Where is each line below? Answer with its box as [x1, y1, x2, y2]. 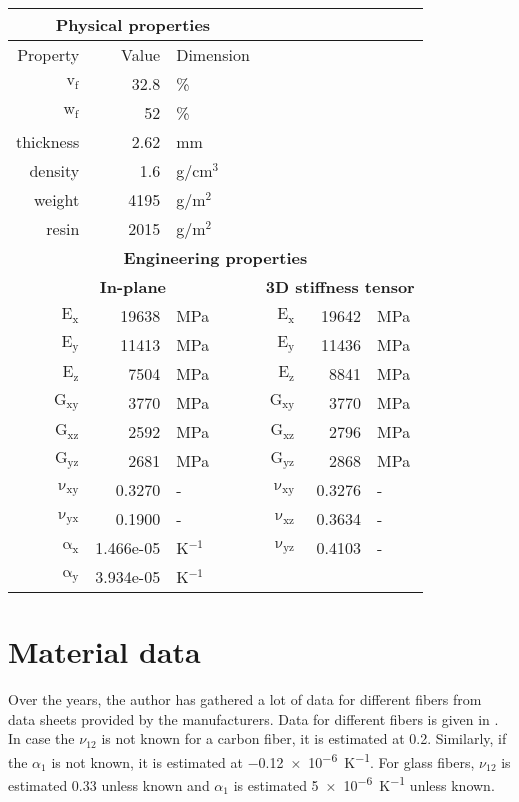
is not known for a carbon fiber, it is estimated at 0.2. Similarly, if [101, 728, 507, 749]
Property [17, 43, 80, 66]
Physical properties [55, 13, 211, 36]
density [29, 159, 80, 182]
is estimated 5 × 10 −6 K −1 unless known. [233, 772, 495, 795]
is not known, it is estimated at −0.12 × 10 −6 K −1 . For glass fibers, [51, 748, 475, 772]
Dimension [176, 43, 250, 66]
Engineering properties [123, 246, 308, 269]
